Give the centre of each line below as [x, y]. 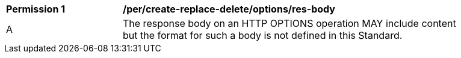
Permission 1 [36, 9]
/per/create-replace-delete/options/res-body [229, 9]
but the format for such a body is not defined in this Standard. [263, 35]
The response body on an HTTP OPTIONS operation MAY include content [289, 23]
